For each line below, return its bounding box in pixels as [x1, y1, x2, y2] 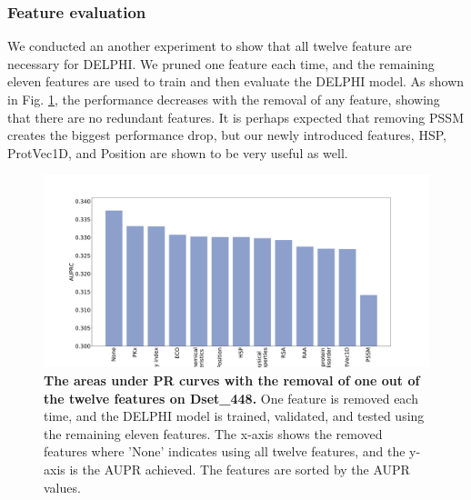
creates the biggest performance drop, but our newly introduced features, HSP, [7, 125, 446, 145]
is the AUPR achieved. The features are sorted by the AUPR [69, 459, 410, 478]
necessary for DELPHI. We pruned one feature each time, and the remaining [7, 54, 435, 73]
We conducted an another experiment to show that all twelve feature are [7, 36, 412, 55]
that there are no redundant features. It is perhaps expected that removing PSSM [7, 107, 464, 126]
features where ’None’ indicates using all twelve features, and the [44, 442, 406, 461]
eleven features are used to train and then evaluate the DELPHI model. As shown [7, 72, 465, 91]
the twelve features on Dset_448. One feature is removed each [44, 388, 418, 407]
